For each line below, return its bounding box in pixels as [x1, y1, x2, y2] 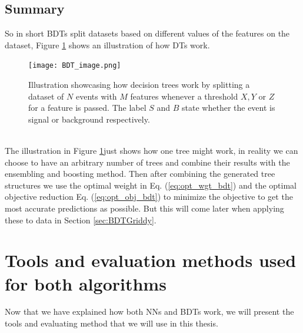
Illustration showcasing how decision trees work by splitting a [28, 78, 250, 91]
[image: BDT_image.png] [28, 61, 121, 70]
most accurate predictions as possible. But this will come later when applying [5, 202, 284, 214]
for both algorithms [5, 271, 167, 295]
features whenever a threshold [130, 90, 238, 102]
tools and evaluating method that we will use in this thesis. [5, 317, 218, 329]
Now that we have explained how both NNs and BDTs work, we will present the [5, 305, 294, 318]
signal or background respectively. [28, 113, 150, 125]
